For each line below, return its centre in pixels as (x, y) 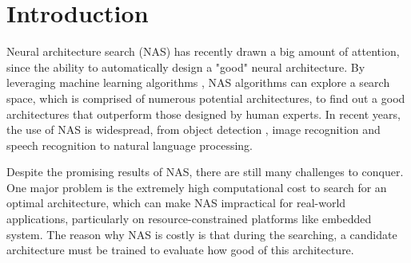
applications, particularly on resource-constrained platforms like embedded (189, 219)
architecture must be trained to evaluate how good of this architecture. (180, 250)
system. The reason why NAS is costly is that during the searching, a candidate (202, 234)
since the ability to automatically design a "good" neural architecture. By (186, 67)
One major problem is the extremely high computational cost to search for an (197, 187)
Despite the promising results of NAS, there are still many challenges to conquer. (205, 172)
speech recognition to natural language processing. (130, 145)
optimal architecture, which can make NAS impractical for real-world (176, 203)
